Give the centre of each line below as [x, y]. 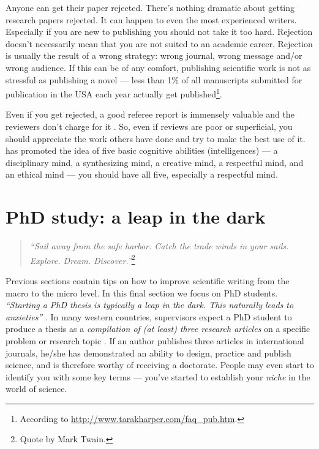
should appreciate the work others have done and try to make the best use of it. [156, 138]
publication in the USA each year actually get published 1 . [114, 93]
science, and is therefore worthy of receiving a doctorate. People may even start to [160, 365]
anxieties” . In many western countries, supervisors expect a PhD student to [149, 316]
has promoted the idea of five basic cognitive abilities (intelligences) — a [142, 150]
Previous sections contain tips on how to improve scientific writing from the [148, 280]
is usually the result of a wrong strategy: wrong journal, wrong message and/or [154, 55]
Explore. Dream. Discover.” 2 [82, 259]
